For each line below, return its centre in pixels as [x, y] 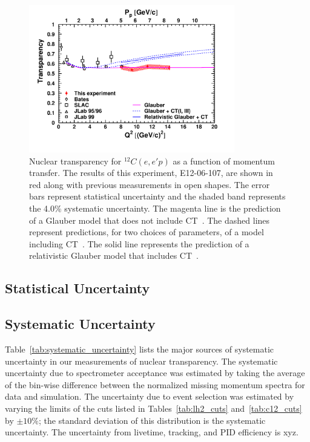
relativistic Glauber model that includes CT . [114, 255]
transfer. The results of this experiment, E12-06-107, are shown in [151, 173]
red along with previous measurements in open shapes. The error [150, 184]
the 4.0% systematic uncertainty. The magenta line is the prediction [155, 208]
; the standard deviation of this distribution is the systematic [152, 420]
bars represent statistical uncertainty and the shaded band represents [157, 196]
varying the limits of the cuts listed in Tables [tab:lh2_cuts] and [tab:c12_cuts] [153, 408]
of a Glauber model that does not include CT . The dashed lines [150, 220]
